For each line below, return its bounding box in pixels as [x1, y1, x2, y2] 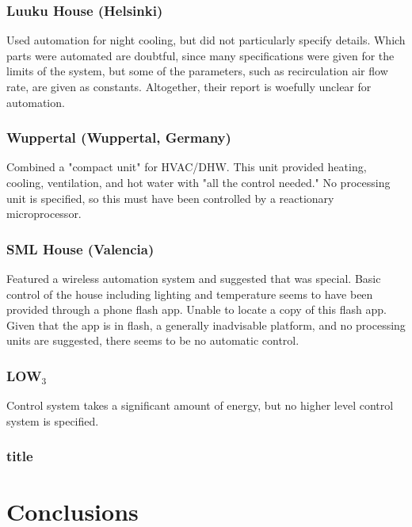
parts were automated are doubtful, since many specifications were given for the [6, 47, 395, 63]
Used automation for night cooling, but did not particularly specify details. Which [6, 32, 406, 48]
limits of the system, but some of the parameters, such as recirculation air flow [6, 63, 388, 79]
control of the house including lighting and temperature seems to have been [6, 285, 373, 302]
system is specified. [6, 412, 99, 429]
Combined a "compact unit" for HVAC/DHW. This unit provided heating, [6, 158, 367, 175]
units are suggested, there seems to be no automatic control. [6, 332, 299, 349]
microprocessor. [6, 205, 82, 222]
